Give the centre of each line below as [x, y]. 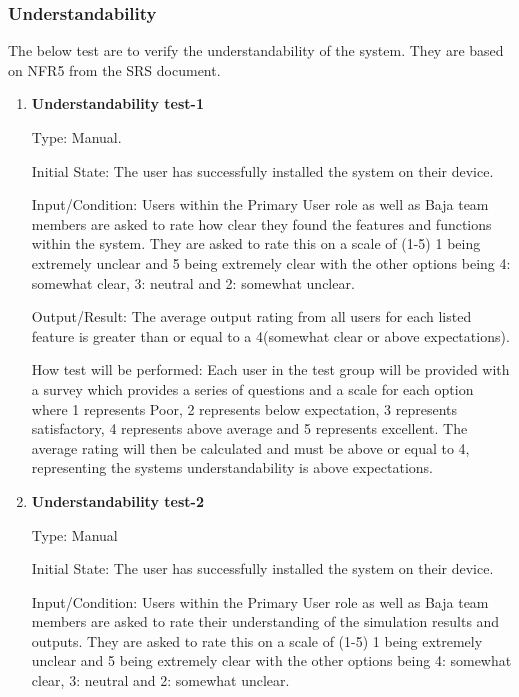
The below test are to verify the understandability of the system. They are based [256, 50]
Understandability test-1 [117, 103]
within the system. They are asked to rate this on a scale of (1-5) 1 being [256, 243]
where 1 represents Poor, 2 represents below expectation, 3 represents [244, 408]
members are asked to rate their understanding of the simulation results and [265, 621]
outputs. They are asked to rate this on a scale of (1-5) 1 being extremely [257, 640]
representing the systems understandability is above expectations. [232, 467]
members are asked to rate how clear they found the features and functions [261, 223]
